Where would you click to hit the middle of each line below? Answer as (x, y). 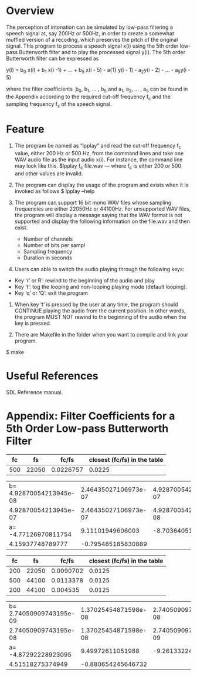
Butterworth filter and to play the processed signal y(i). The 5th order (102, 52)
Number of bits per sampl (54, 245)
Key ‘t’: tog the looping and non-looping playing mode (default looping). (101, 287)
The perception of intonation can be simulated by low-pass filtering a (89, 27)
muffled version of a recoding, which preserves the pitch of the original (92, 39)
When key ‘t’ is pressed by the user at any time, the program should (96, 304)
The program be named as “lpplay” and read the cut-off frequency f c (98, 146)
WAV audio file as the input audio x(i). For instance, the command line (98, 159)
